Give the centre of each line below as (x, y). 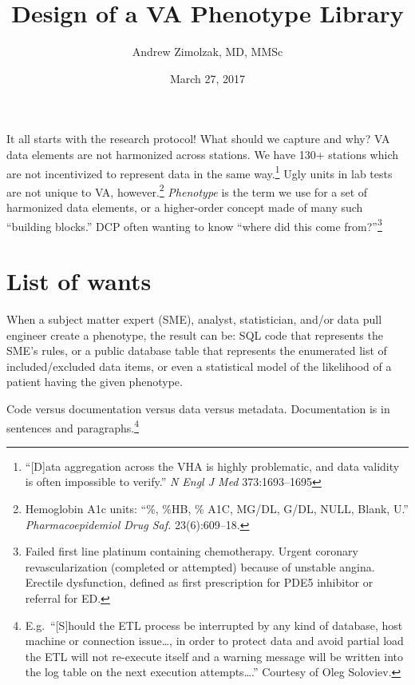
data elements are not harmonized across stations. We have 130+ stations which (202, 154)
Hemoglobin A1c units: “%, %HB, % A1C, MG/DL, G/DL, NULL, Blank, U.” (217, 508)
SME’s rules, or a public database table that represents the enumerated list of (197, 350)
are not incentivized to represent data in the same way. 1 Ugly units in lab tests (200, 172)
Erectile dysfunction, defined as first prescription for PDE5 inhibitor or (199, 582)
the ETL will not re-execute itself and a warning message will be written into (214, 656)
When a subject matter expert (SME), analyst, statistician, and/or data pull (194, 319)
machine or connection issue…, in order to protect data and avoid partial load (214, 641)
